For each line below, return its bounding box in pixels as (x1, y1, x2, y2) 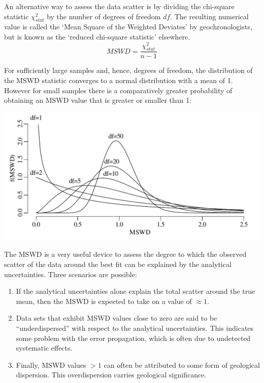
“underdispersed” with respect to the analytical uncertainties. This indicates (16, 323, 254, 333)
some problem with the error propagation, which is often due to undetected (16, 332, 251, 343)
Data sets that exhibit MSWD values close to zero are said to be (16, 313, 217, 323)
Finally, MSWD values (16, 359, 86, 370)
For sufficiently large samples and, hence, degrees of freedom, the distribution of (4, 65, 253, 75)
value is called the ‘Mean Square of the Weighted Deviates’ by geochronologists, (4, 21, 252, 32)
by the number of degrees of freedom (47, 11, 161, 21)
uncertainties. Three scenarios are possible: (4, 269, 137, 279)
